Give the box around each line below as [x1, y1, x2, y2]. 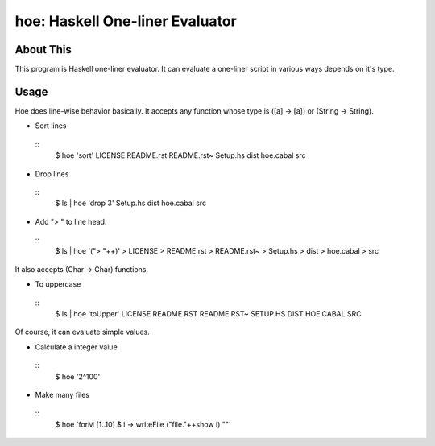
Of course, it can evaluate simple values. [14, 327, 151, 337]
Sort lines [35, 121, 67, 130]
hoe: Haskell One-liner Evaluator [14, 12, 237, 30]
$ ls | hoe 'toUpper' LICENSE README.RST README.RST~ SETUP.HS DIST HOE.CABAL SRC [55, 309, 362, 319]
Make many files [35, 390, 90, 399]
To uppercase [35, 279, 81, 289]
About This [14, 43, 72, 56]
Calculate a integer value [35, 342, 118, 352]
